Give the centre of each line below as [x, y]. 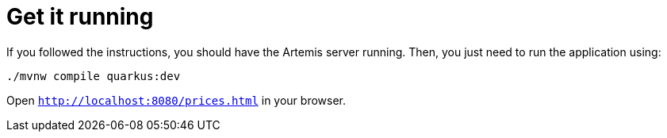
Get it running [80, 17]
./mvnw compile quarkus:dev [94, 76]
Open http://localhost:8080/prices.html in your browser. [176, 100]
